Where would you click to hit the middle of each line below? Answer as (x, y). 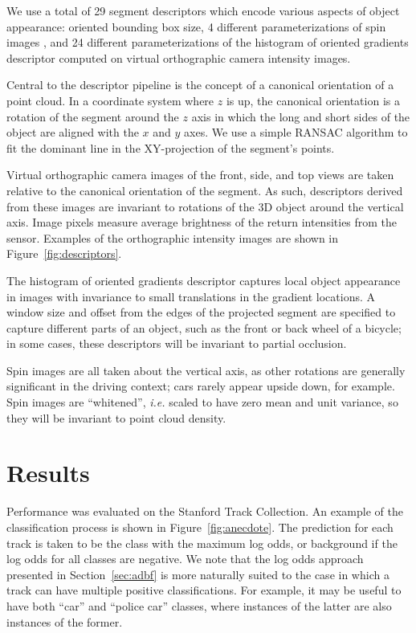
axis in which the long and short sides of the (301, 116)
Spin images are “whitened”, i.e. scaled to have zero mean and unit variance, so (202, 402)
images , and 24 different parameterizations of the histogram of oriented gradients (208, 42)
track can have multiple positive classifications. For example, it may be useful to (204, 590)
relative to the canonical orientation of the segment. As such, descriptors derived (205, 190)
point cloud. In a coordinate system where (110, 100)
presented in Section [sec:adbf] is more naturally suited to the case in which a (198, 574)
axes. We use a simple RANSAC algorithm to (296, 132)
